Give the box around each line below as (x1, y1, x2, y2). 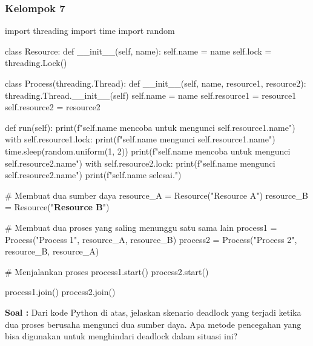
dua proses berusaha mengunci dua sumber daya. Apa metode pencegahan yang (5, 318, 301, 330)
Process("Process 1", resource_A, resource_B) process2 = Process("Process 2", (5, 233, 297, 245)
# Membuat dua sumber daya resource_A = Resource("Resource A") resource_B (5, 188, 308, 201)
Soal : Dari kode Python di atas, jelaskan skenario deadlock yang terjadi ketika (5, 305, 301, 318)
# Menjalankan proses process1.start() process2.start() (5, 265, 209, 278)
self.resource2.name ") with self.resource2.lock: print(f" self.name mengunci (5, 156, 275, 169)
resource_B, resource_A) (5, 245, 99, 258)
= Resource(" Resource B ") (5, 201, 110, 213)
